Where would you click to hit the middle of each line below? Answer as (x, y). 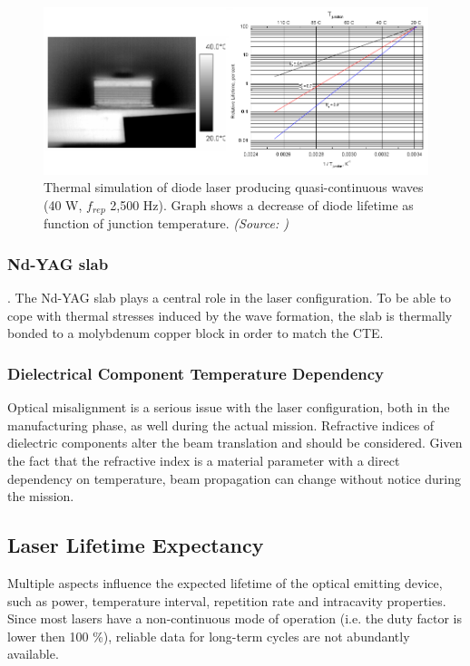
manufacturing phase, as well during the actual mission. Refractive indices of (221, 425)
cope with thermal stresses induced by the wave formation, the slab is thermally (230, 315)
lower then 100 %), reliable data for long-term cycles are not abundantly (209, 636)
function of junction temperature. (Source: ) (166, 223)
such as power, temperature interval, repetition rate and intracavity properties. (227, 600)
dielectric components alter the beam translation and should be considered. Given (235, 443)
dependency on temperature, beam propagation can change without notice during (234, 478)
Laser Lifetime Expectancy (136, 545)
